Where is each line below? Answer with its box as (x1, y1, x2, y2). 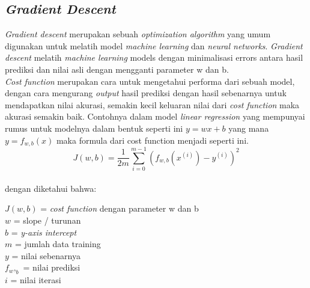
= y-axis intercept (11, 225, 77, 238)
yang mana (228, 121, 269, 134)
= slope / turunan (13, 213, 81, 226)
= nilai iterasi (10, 274, 61, 286)
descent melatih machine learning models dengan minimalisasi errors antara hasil (5, 51, 303, 64)
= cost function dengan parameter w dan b (40, 202, 199, 215)
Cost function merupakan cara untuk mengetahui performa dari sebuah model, (5, 75, 295, 87)
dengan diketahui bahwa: (5, 182, 97, 194)
